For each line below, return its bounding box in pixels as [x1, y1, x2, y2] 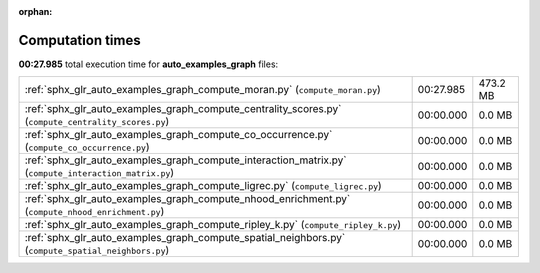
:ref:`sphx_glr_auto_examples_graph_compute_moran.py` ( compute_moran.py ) [24, 83, 382, 97]
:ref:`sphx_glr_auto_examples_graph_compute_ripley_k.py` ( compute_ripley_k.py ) [24, 218, 402, 232]
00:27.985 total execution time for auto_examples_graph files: [18, 58, 279, 70]
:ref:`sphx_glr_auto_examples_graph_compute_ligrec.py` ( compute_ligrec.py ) [24, 179, 382, 193]
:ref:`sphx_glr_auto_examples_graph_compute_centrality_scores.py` [24, 102, 342, 116]
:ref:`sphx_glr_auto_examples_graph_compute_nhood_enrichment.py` [24, 192, 351, 206]
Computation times [18, 31, 141, 49]
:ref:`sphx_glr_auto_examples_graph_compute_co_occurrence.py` [24, 128, 333, 142]
